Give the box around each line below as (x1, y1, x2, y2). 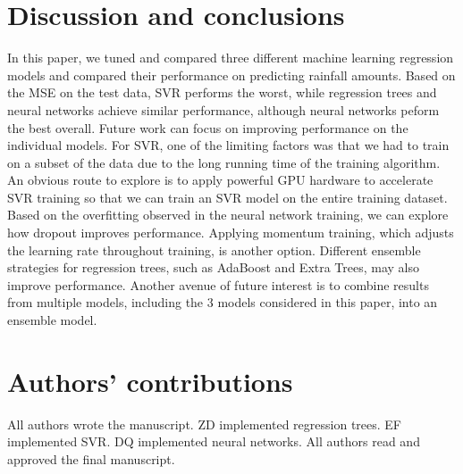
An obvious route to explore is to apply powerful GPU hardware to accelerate (7, 170, 434, 189)
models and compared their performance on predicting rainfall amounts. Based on (7, 65, 456, 84)
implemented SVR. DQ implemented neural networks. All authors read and (7, 432, 420, 451)
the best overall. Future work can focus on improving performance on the (7, 118, 408, 137)
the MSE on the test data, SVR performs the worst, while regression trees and (7, 83, 437, 102)
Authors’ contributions (7, 362, 293, 399)
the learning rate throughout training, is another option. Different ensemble (7, 240, 421, 259)
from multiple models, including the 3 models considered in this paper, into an (7, 293, 438, 312)
